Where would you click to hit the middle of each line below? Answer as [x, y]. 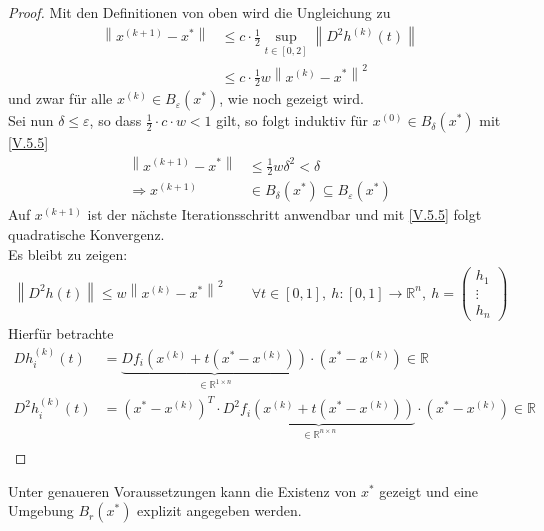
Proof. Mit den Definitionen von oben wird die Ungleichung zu [199, 12]
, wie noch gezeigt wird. [291, 98]
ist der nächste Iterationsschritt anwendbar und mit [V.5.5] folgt [284, 214]
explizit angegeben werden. [219, 510]
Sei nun [31, 120]
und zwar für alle [60, 98]
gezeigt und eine [429, 490]
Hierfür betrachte [61, 333]
